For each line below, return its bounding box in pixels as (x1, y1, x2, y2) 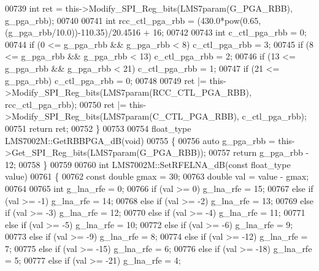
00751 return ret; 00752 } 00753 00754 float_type (5, 121, 191, 134)
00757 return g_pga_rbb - (209, 146, 309, 159)
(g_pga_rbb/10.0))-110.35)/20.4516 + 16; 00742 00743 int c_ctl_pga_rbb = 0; (5, 26, 307, 39)
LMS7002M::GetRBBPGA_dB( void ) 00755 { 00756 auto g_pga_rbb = (5, 134, 275, 147)
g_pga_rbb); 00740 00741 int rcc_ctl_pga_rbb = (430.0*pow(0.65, (5, 13, 261, 26)
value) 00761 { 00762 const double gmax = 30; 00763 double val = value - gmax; (5, 170, 309, 183)
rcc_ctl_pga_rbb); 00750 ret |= (5, 97, 127, 110)
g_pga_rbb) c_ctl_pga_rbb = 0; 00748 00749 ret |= (5, 74, 207, 86)
